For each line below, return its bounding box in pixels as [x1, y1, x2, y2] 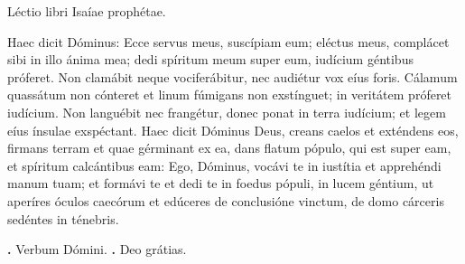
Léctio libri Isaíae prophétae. [7, 2, 166, 20]
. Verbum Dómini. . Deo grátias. [7, 240, 187, 259]
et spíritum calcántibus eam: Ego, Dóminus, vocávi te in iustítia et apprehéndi [7, 156, 442, 174]
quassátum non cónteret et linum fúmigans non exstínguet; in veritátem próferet [7, 85, 452, 104]
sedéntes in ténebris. [7, 209, 119, 228]
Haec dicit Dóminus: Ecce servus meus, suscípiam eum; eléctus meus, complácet [7, 32, 450, 51]
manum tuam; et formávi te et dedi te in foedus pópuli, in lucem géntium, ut [7, 174, 434, 193]
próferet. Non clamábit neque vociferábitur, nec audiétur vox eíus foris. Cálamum [7, 67, 458, 86]
